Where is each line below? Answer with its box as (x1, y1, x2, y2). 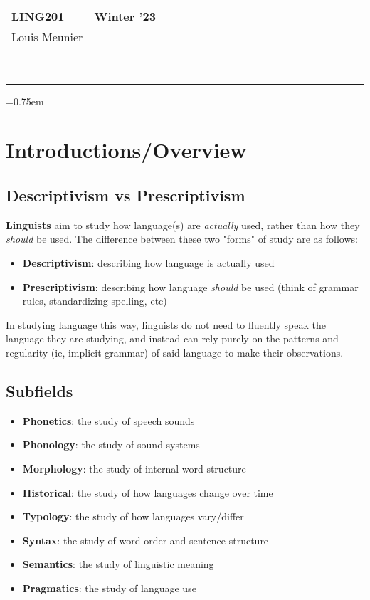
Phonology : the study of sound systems (22, 437, 200, 452)
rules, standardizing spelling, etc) (22, 293, 167, 308)
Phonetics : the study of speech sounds (22, 413, 195, 428)
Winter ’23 (94, 8, 157, 24)
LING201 (11, 8, 65, 24)
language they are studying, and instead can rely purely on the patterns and (6, 331, 339, 346)
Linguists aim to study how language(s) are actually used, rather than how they (6, 217, 360, 232)
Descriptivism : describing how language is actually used (22, 255, 275, 270)
